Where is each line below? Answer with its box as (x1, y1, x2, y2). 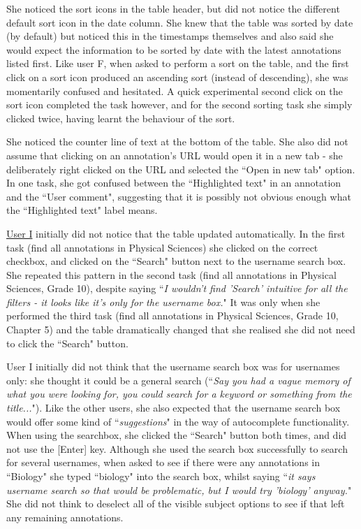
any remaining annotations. (6, 509, 124, 524)
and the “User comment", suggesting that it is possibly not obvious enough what (6, 189, 351, 203)
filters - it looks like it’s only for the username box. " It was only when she (6, 294, 321, 309)
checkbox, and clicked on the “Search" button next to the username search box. (6, 254, 346, 268)
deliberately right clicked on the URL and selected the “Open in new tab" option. (6, 161, 355, 176)
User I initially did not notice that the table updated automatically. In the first (6, 226, 346, 240)
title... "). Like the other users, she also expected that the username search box (6, 400, 341, 415)
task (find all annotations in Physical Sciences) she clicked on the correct (6, 240, 318, 254)
